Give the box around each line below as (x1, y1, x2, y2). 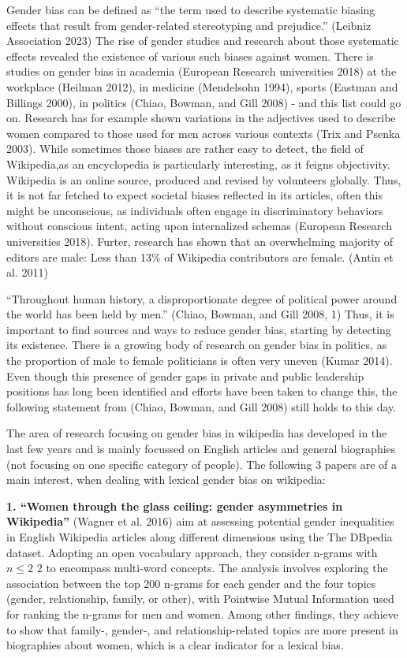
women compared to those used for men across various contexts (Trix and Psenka (6, 125, 401, 141)
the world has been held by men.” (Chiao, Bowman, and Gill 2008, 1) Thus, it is (6, 306, 394, 322)
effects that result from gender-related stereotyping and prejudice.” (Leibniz (6, 17, 372, 33)
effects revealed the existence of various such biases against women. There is (6, 47, 374, 64)
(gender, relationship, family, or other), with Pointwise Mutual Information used (6, 590, 394, 607)
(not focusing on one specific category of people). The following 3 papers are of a (6, 455, 398, 472)
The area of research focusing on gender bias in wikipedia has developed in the (6, 425, 387, 441)
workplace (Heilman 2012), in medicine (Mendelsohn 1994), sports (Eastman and (6, 78, 398, 95)
